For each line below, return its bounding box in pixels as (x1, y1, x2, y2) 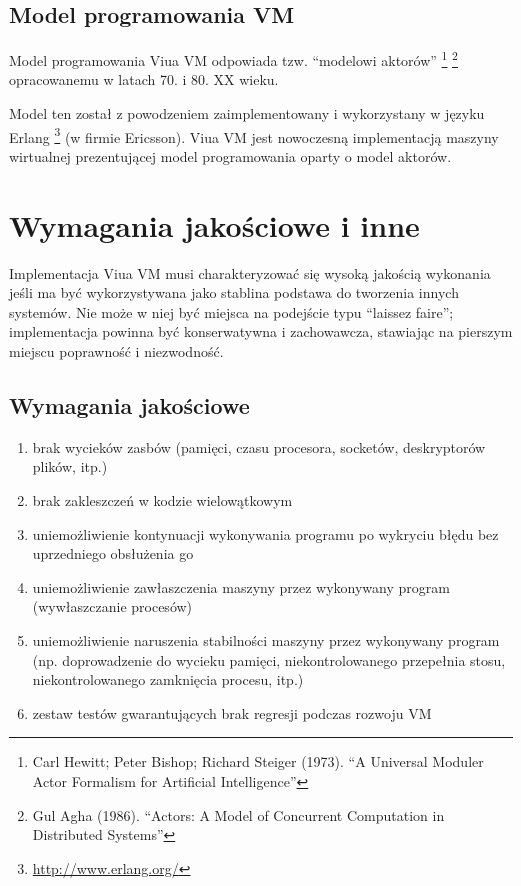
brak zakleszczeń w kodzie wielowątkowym (32, 489, 293, 510)
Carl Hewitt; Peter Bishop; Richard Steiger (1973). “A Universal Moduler (32, 751, 484, 772)
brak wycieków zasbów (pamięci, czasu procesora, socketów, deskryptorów (32, 436, 486, 457)
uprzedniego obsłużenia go (32, 543, 194, 564)
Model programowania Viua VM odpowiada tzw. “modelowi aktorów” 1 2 (9, 47, 458, 70)
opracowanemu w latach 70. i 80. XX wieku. (9, 69, 279, 90)
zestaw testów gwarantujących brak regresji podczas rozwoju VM (32, 702, 432, 723)
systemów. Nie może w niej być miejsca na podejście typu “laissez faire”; (9, 301, 454, 322)
